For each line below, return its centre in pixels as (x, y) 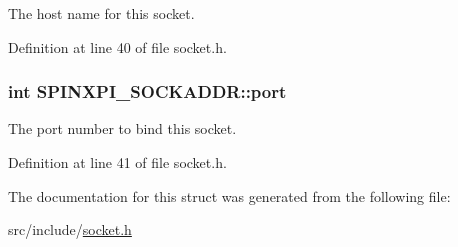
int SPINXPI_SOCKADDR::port (147, 91)
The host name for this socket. (101, 13)
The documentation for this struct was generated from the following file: (229, 195)
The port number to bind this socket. (122, 128)
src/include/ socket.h (70, 229)
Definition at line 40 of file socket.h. (117, 46)
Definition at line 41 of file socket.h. (117, 162)
